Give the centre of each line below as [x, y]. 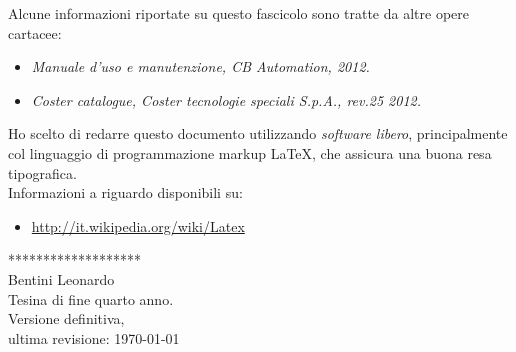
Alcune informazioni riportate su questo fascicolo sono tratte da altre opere [238, 13]
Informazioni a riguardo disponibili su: [125, 192]
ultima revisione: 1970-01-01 [94, 337]
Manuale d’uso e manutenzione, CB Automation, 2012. [200, 66]
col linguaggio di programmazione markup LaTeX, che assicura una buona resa [250, 152]
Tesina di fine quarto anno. [91, 298]
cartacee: [35, 32]
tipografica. [42, 172]
